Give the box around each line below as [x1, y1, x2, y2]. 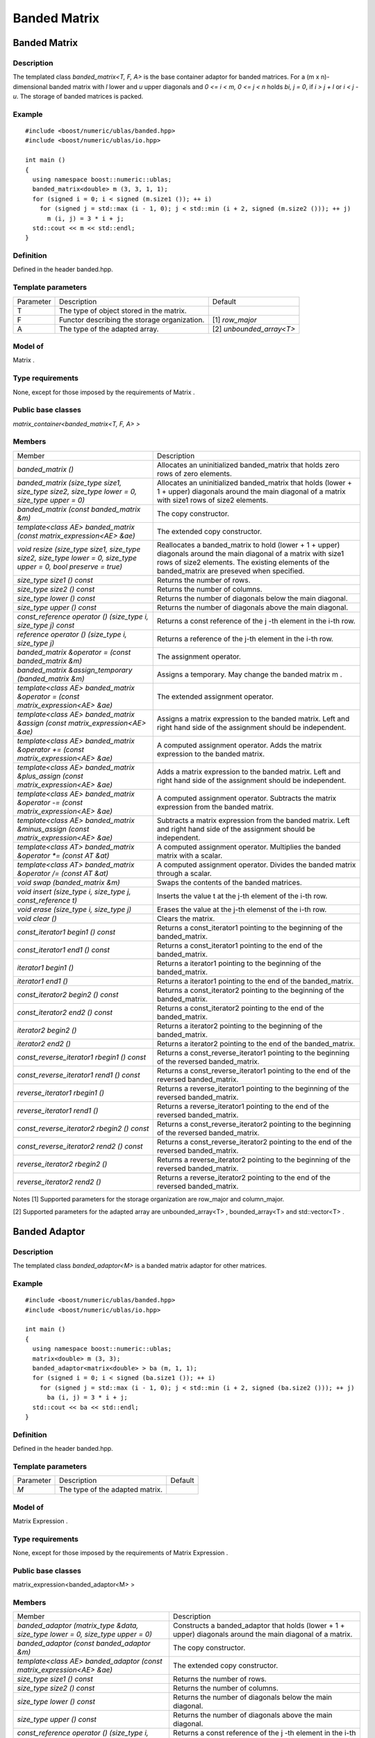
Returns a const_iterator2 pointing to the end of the [156, 1003, 324, 1013]
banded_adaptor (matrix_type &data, [17, 1621, 139, 1630]
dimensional [12, 82, 48, 90]
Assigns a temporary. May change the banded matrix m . [156, 669, 343, 679]
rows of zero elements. [156, 469, 233, 478]
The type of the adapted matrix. [59, 1485, 163, 1495]
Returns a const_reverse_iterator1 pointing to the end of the [156, 1066, 351, 1075]
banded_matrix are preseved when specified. [156, 566, 305, 576]
